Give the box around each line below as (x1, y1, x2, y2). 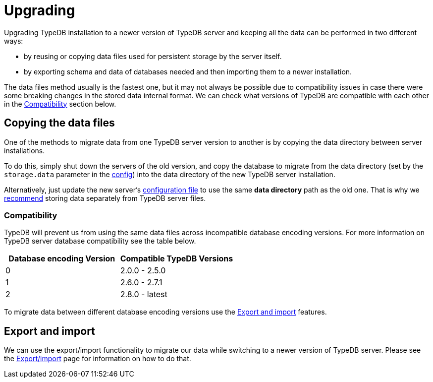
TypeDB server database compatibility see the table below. (4, 237, 196, 246)
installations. (4, 146, 45, 155)
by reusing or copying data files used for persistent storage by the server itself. (24, 52, 282, 61)
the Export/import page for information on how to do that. (4, 354, 191, 363)
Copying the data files (4, 117, 115, 129)
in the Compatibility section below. (4, 99, 116, 108)
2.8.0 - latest (120, 289, 167, 300)
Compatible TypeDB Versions (120, 254, 233, 264)
